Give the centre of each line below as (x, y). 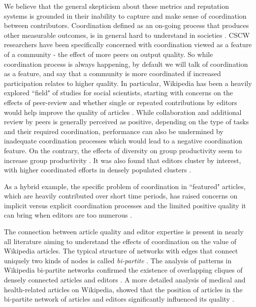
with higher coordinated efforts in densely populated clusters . (98, 170)
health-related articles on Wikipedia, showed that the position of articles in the (123, 289)
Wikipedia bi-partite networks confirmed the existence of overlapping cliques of (123, 270)
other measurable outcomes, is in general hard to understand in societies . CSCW (127, 35)
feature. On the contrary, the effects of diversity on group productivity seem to (123, 150)
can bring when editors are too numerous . (68, 215)
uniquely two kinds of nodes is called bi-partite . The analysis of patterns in (118, 260)
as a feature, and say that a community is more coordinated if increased (112, 73)
